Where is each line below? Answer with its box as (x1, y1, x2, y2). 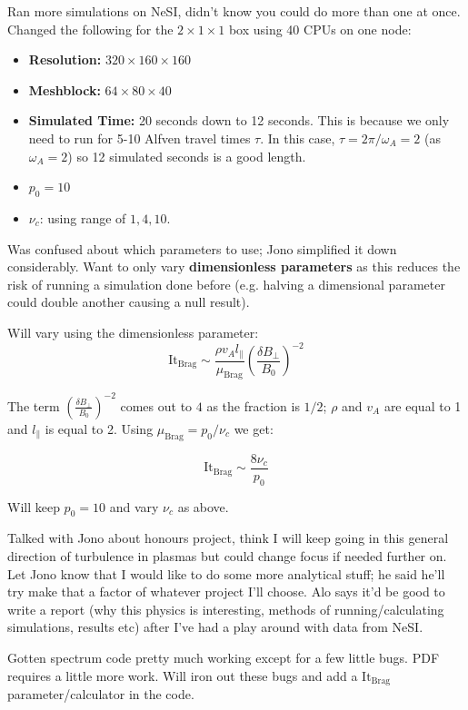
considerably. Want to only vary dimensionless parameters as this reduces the (7, 257, 461, 276)
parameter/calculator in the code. (7, 684, 194, 703)
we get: (234, 419, 274, 438)
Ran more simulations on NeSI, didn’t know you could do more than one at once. (7, 2, 461, 20)
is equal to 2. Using (45, 419, 154, 438)
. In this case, (260, 128, 335, 147)
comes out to (120, 396, 193, 415)
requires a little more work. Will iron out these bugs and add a (7, 666, 358, 685)
